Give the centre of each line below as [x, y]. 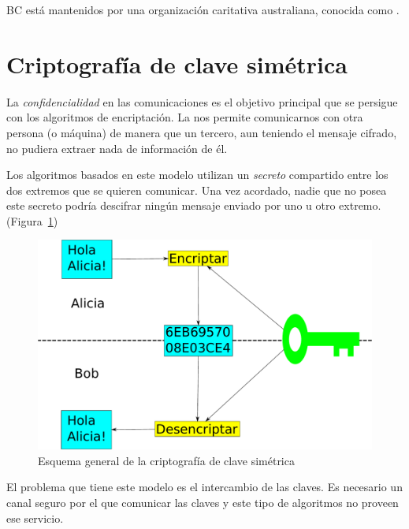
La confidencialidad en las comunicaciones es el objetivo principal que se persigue [202, 101]
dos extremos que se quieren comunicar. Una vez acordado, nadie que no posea [197, 190]
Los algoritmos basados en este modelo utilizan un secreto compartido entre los [197, 175]
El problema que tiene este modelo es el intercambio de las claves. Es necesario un [204, 487]
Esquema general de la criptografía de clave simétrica [166, 460]
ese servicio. [35, 518]
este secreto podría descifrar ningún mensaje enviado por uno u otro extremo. [194, 205]
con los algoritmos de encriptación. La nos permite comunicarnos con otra [185, 117]
